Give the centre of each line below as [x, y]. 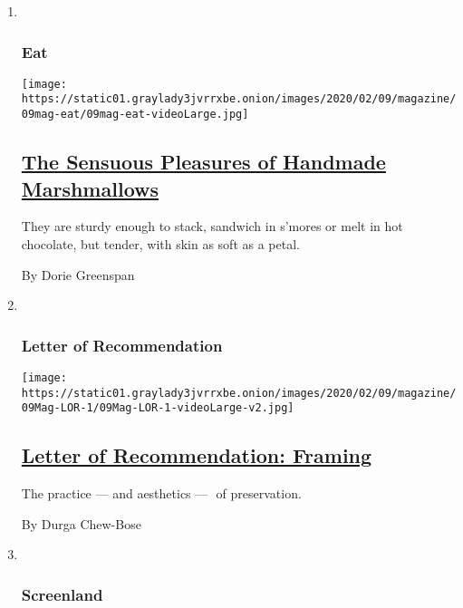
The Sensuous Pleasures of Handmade [203, 162]
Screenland [62, 594]
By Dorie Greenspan [78, 274]
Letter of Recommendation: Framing [197, 455]
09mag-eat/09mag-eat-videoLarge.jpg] [135, 115]
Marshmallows [90, 188]
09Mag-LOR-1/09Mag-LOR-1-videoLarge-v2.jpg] [158, 408]
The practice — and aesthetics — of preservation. [161, 493]
